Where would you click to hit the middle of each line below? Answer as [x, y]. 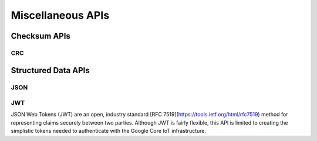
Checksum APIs [41, 36]
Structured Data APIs [50, 70]
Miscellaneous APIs [60, 15]
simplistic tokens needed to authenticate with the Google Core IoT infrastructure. [109, 131]
